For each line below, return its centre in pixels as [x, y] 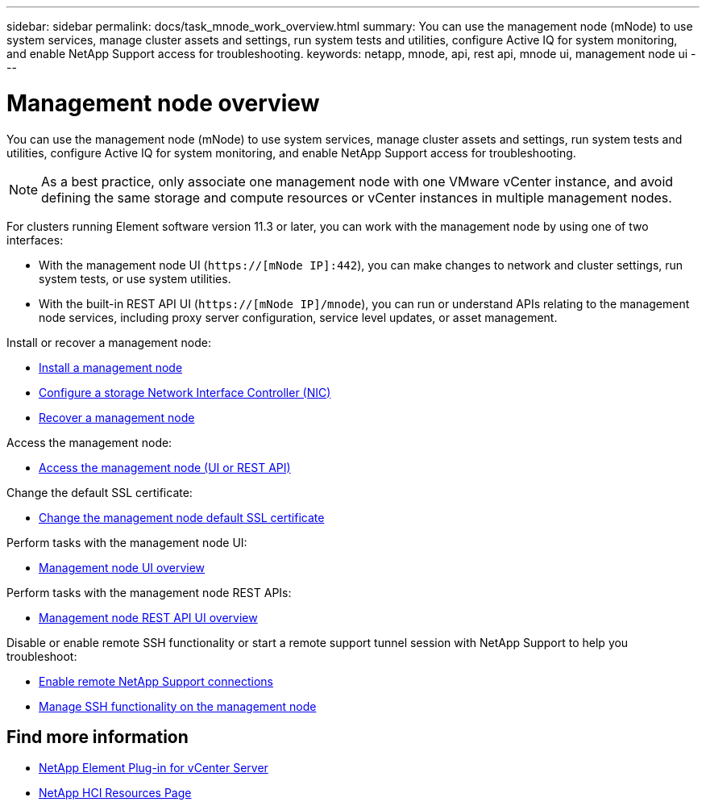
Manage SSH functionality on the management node [178, 706]
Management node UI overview [122, 567]
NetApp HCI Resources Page [115, 793]
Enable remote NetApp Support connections [156, 681]
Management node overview [163, 103]
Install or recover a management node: [109, 342]
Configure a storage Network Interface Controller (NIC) [185, 392]
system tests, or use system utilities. [135, 278]
